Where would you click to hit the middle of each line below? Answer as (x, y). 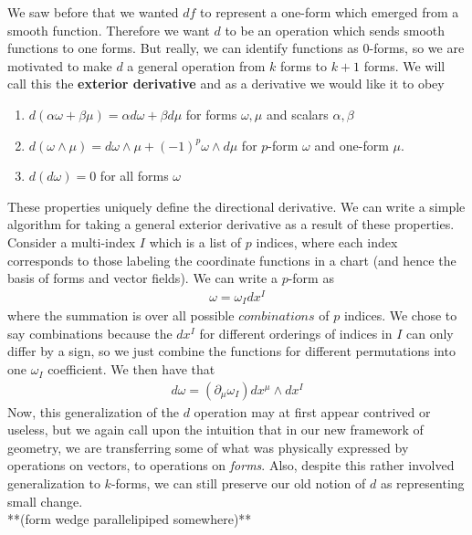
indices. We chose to (400, 315)
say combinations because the (90, 333)
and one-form (351, 145)
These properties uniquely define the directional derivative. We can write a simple (236, 206)
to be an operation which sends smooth (335, 30)
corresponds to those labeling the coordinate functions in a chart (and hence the (232, 260)
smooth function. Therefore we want (109, 30)
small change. (45, 501)
